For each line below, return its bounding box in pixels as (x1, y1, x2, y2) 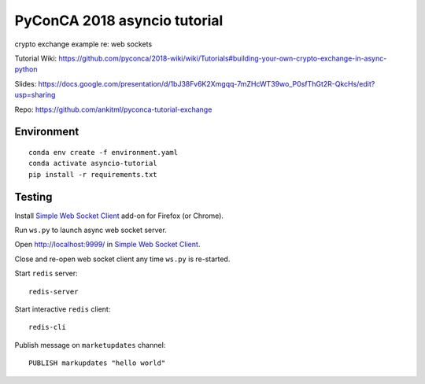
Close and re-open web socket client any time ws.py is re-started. (14, 254, 231, 264)
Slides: (14, 79, 37, 88)
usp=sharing (14, 90, 56, 100)
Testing (14, 190, 53, 204)
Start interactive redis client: (14, 304, 111, 314)
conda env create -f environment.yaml (28, 148, 179, 157)
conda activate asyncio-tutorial (28, 159, 157, 168)
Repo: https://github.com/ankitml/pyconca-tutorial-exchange (14, 105, 213, 114)
